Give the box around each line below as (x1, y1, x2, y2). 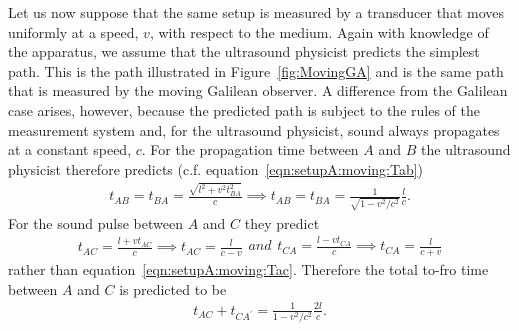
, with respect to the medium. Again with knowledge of (149, 21, 489, 42)
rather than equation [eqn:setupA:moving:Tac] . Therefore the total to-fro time (8, 258, 489, 279)
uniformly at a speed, (8, 21, 139, 42)
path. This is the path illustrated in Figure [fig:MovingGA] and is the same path (8, 60, 504, 81)
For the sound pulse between (8, 212, 183, 233)
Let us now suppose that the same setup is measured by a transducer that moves (8, 2, 504, 22)
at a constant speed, (8, 139, 132, 160)
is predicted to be (119, 278, 227, 299)
